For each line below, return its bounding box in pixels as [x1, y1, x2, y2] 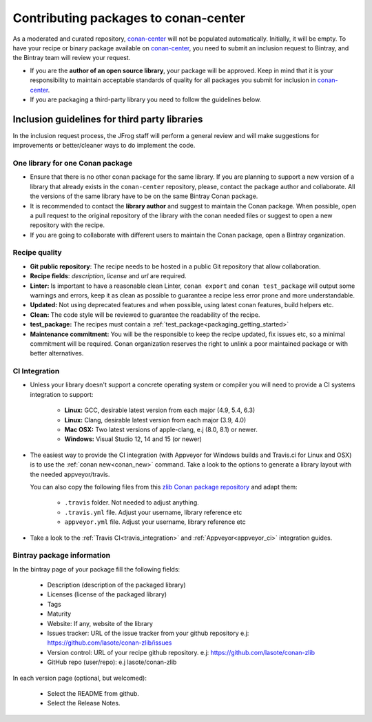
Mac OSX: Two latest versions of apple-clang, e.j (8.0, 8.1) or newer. [64, 425, 258, 434]
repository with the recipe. [30, 221, 105, 229]
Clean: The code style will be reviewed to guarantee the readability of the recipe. [30, 311, 260, 319]
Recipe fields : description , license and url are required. [30, 272, 187, 280]
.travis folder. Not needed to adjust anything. [64, 498, 199, 507]
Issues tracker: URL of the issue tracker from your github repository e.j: [47, 629, 249, 638]
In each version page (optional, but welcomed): [12, 674, 147, 682]
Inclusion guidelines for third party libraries [12, 113, 203, 125]
